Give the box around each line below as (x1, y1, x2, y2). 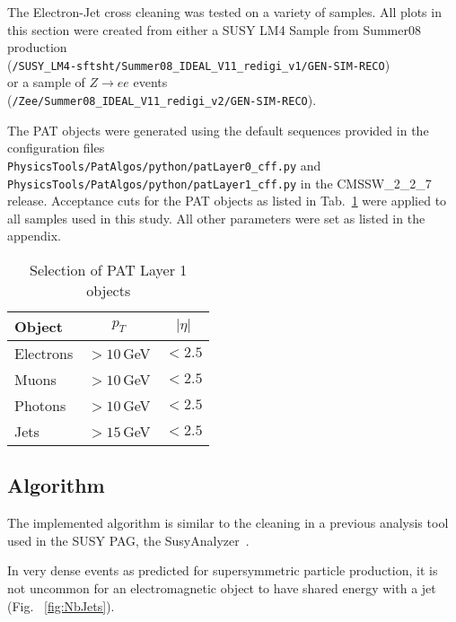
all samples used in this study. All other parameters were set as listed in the (7, 208, 425, 227)
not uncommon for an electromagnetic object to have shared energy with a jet (7, 578, 436, 597)
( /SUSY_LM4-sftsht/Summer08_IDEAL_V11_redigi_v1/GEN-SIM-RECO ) (7, 55, 390, 74)
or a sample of (7, 73, 85, 92)
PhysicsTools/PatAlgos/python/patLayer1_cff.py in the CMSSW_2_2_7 (7, 173, 432, 192)
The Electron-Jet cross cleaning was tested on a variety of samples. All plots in (7, 3, 442, 21)
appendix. (7, 226, 61, 245)
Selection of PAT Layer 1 (30, 258, 188, 280)
